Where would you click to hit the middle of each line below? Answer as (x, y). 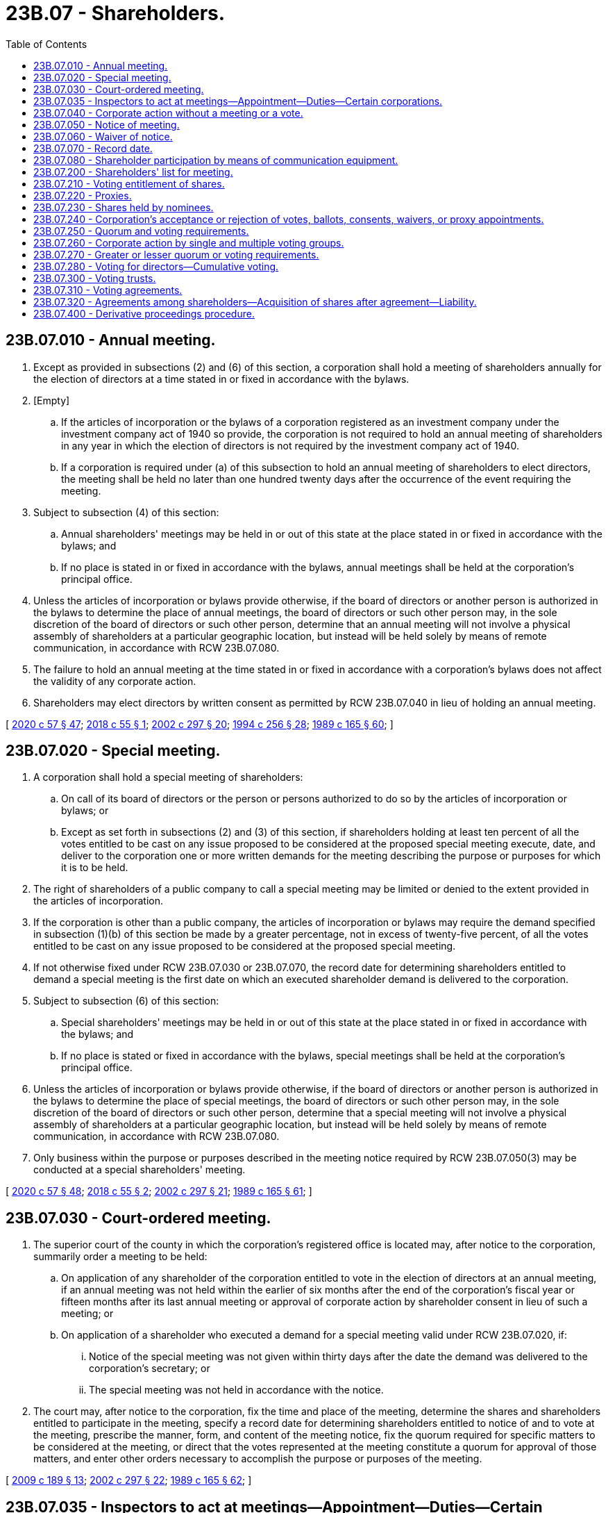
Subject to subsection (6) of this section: (126, 1001)
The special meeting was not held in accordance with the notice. (236, 1390)
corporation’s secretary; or (150, 1369)
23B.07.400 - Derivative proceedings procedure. (144, 313)
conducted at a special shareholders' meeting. (140, 1170)
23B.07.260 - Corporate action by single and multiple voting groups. (189, 242)
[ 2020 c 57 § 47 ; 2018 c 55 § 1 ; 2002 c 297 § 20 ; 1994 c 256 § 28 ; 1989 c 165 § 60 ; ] (200, 724)
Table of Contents (47, 44)
